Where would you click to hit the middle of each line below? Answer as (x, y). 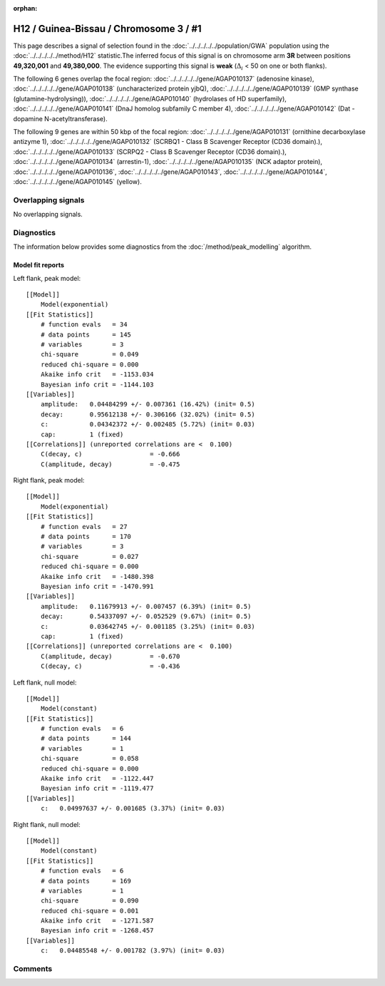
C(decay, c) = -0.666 (110, 454)
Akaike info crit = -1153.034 (97, 375)
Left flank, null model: (45, 682)
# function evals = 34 (84, 325)
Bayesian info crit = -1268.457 (97, 931)
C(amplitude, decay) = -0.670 (110, 656)
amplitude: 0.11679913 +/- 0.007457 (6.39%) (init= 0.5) (146, 606)
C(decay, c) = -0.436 (110, 666)
